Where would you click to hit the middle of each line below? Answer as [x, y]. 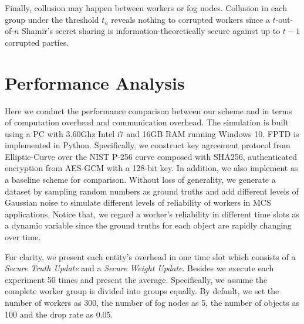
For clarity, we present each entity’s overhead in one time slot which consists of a [150, 256]
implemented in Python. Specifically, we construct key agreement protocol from [148, 145]
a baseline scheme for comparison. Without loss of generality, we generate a [140, 180]
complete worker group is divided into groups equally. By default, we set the [142, 291]
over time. [23, 237]
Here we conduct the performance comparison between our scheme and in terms [148, 110]
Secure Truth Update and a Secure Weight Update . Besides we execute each [139, 268]
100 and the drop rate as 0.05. [59, 314]
